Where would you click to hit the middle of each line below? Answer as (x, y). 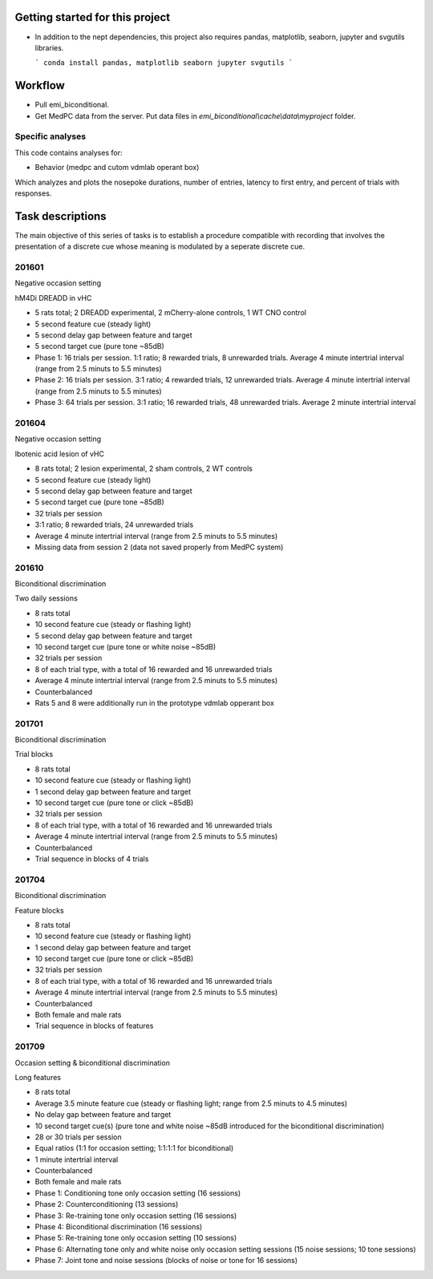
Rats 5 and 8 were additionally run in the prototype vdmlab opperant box (154, 702)
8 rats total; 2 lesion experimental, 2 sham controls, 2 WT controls (144, 468)
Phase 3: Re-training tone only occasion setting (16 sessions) (136, 1216)
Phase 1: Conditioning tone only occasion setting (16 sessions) (138, 1193)
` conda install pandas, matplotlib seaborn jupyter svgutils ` (164, 63)
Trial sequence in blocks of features (94, 1026)
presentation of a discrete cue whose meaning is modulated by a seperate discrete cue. (160, 247)
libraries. (49, 47)
